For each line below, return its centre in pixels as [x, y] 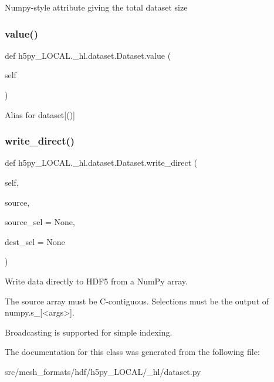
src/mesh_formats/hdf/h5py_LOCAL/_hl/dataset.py [103, 371]
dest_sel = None [35, 241]
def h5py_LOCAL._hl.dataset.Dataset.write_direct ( [101, 162]
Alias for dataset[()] [40, 114]
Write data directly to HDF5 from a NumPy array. [96, 281]
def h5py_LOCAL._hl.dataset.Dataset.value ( [88, 55]
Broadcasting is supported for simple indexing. [89, 332]
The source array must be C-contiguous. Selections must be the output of [137, 301]
